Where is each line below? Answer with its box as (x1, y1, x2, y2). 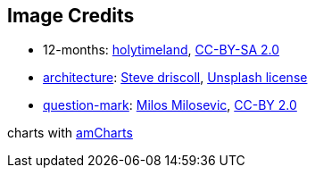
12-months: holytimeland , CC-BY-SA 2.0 (43, 42, 280, 58)
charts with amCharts (7, 125, 133, 141)
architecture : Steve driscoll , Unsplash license (43, 70, 308, 86)
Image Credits (7, 4, 135, 27)
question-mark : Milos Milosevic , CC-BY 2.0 (43, 97, 297, 113)
